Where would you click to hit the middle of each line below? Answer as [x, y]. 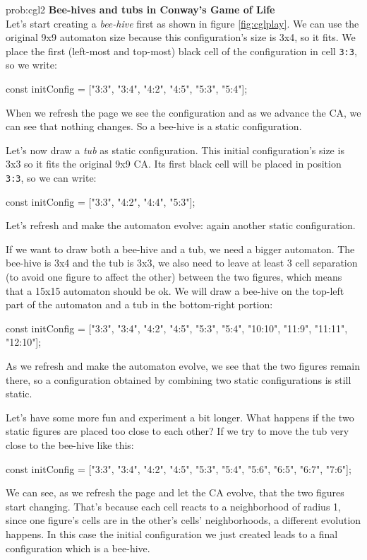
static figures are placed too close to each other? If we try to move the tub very [178, 431]
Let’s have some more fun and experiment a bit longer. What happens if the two [180, 417]
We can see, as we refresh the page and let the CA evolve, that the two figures [175, 492]
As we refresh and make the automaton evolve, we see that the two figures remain [183, 366]
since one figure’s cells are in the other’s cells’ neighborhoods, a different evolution [183, 520]
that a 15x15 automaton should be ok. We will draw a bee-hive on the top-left [175, 290]
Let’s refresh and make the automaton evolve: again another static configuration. [181, 225]
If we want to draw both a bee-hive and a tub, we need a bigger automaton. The [180, 249]
